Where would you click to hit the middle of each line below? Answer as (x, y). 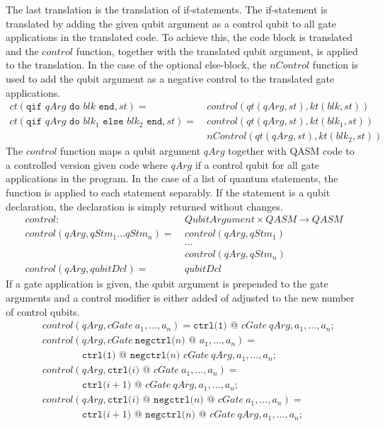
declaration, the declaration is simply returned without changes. (144, 206)
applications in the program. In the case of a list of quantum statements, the (172, 178)
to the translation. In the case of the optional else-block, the (136, 65)
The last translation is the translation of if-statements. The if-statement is (167, 9)
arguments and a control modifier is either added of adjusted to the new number (180, 297)
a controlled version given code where (87, 164)
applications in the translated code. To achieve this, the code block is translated (179, 37)
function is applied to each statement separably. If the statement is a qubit (168, 193)
